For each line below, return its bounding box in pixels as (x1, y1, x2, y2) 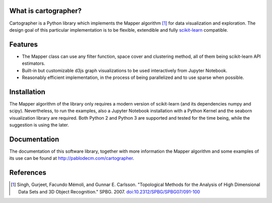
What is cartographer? (9, 7, 82, 15)
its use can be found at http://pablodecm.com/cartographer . (9, 155, 134, 161)
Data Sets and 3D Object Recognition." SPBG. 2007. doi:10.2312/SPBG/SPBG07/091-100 (18, 188, 200, 194)
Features (9, 40, 38, 49)
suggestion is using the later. (9, 122, 69, 128)
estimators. (22, 60, 45, 66)
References (9, 168, 46, 177)
